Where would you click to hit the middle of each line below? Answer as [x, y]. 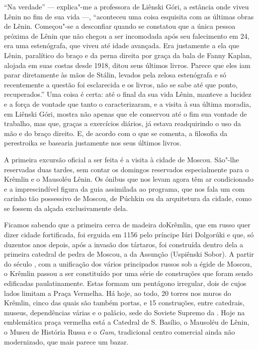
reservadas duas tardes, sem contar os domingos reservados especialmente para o [127, 169]
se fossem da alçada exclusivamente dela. [66, 208]
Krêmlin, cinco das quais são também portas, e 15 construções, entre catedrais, [124, 303]
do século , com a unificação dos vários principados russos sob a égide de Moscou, [128, 263]
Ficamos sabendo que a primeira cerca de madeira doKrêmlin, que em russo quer [127, 225]
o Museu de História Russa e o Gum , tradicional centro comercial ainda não [120, 332]
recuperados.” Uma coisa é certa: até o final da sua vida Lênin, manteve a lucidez [128, 94]
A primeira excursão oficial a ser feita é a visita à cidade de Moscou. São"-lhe [122, 159]
